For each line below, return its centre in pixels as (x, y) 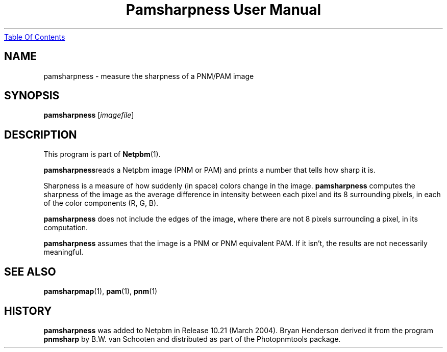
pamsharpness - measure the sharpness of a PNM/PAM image (149, 76)
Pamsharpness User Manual (224, 10)
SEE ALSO (30, 272)
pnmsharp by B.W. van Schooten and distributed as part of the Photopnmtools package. (192, 339)
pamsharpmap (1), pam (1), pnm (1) (101, 291)
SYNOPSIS (32, 96)
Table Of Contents (35, 37)
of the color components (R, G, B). (101, 203)
